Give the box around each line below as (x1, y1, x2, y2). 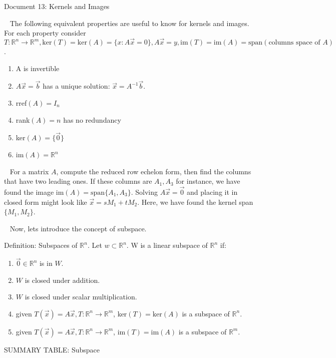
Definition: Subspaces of (4, 240, 78, 250)
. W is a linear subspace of (126, 240, 208, 250)
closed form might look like (4, 196, 87, 207)
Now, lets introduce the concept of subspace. (10, 223, 147, 233)
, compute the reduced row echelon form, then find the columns (56, 166, 251, 176)
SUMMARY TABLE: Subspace (4, 344, 100, 354)
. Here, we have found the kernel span (137, 196, 253, 207)
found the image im (4, 187, 64, 197)
